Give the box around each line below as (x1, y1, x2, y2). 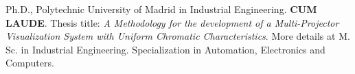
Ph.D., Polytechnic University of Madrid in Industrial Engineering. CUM (5, 2, 317, 16)
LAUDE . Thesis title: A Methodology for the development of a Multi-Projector (5, 15, 339, 29)
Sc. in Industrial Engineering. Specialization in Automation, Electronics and (5, 42, 325, 56)
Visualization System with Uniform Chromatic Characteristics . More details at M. (5, 29, 350, 43)
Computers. (5, 56, 54, 70)
